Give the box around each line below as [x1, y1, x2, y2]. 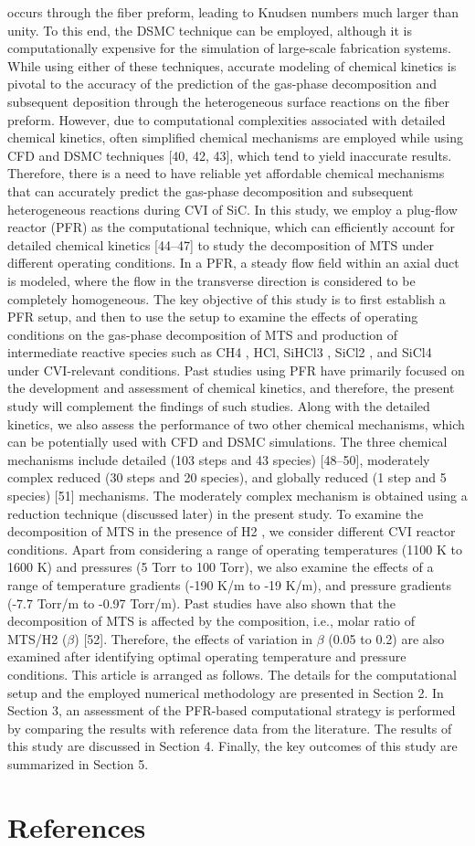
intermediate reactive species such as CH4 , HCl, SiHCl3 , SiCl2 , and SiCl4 [7, 343, 432, 362]
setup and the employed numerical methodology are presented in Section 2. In [7, 682, 444, 702]
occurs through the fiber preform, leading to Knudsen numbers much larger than [7, 3, 459, 21]
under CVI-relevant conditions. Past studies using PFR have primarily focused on [7, 360, 465, 379]
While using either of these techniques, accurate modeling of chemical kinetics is [7, 56, 457, 75]
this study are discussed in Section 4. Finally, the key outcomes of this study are [7, 736, 458, 756]
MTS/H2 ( [7, 629, 68, 648]
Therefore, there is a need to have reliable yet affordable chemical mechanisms [7, 164, 445, 183]
